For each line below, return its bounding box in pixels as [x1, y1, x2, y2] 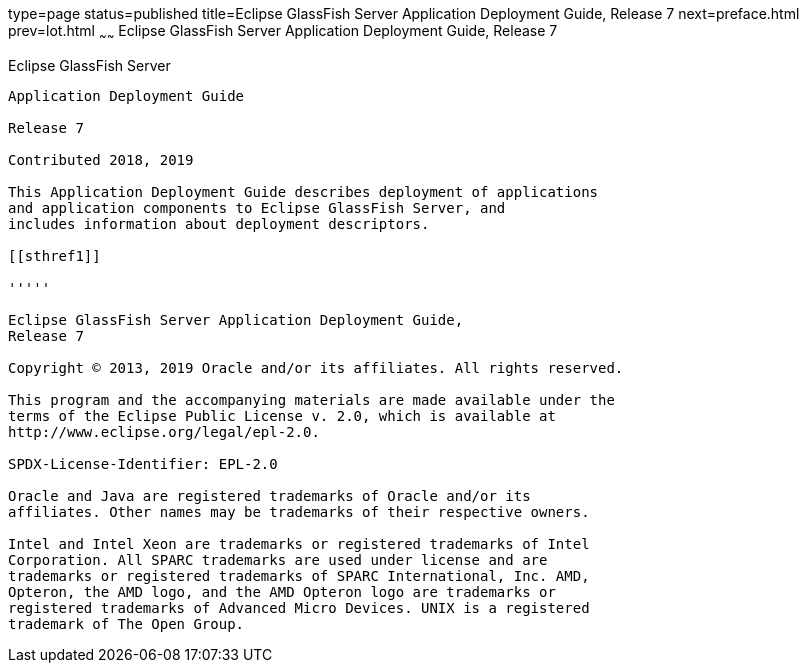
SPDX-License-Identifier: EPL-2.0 [8, 455, 278, 472]
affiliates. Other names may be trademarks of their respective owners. [8, 503, 590, 520]
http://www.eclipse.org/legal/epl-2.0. [8, 423, 320, 440]
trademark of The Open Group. [8, 615, 245, 632]
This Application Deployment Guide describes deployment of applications [8, 183, 599, 200]
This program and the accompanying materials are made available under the [8, 391, 615, 408]
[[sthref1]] [8, 247, 101, 264]
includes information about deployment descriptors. [8, 215, 430, 232]
